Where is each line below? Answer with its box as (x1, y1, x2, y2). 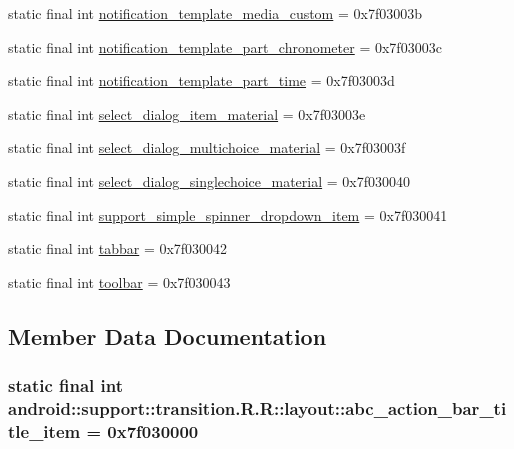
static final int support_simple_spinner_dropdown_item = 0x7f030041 (8, 204, 448, 225)
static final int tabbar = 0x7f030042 (8, 238, 228, 259)
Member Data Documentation (8, 320, 327, 351)
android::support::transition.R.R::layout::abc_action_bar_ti (8, 395, 507, 420)
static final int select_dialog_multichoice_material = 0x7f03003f (8, 137, 406, 158)
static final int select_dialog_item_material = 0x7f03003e (8, 103, 366, 124)
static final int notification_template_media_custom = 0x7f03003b (8, 3, 422, 23)
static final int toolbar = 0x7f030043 (8, 271, 231, 292)
